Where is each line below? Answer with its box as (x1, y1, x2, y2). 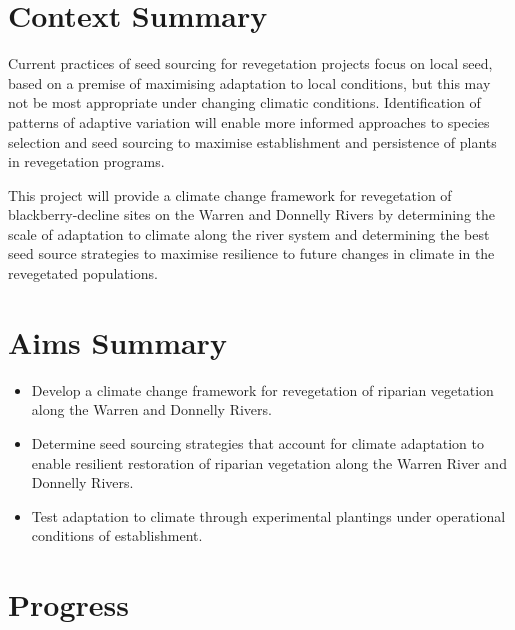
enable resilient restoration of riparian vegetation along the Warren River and (31, 452, 507, 473)
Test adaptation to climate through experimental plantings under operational (31, 505, 506, 526)
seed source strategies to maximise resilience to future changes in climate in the (8, 243, 495, 264)
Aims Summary (8, 321, 227, 362)
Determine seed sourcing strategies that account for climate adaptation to (31, 432, 484, 453)
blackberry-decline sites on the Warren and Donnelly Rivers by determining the (8, 204, 495, 225)
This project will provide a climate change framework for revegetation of (8, 184, 452, 205)
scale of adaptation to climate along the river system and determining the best (8, 223, 490, 244)
